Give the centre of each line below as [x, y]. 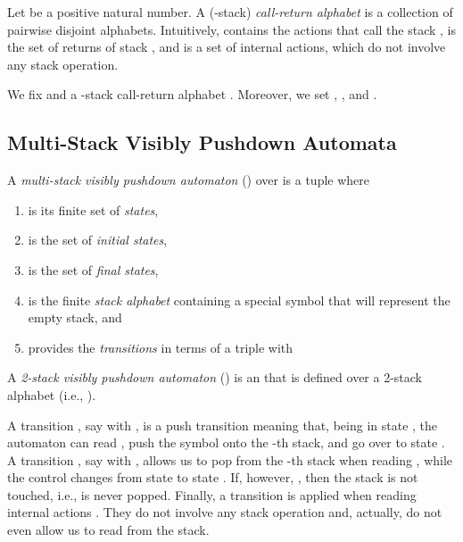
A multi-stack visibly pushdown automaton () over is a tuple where [189, 180]
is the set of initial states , [98, 240]
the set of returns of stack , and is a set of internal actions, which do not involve [227, 47]
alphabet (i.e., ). [52, 394]
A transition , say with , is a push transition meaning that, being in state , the [223, 425]
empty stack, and [75, 317]
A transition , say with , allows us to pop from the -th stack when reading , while [230, 459]
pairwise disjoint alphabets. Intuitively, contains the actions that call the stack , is [232, 29]
